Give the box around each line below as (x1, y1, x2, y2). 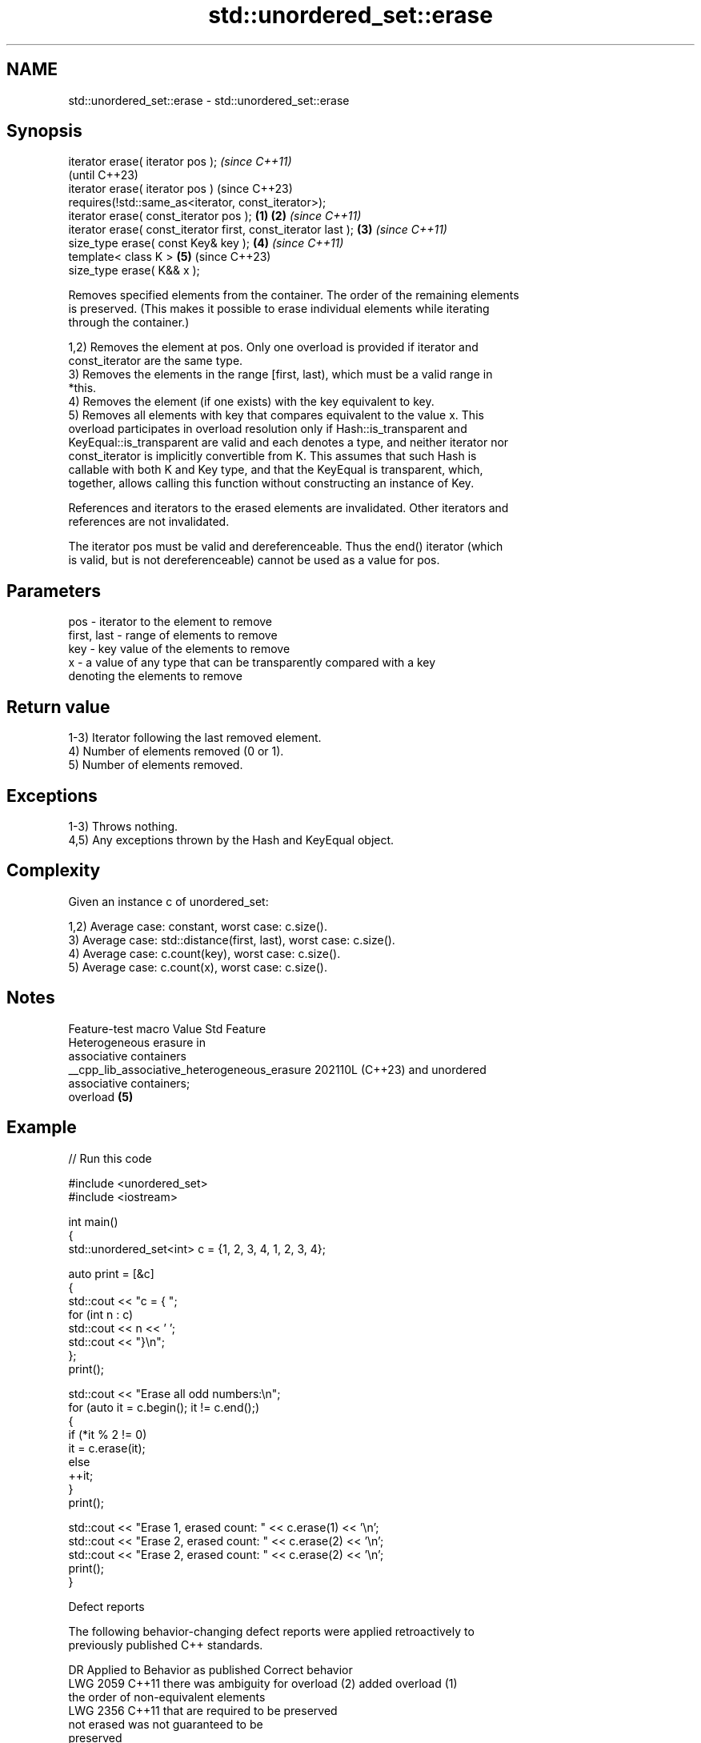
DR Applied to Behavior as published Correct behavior (68, 1662, 353, 1677)
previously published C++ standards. (68, 1637, 263, 1652)
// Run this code (68, 1151, 152, 1165)
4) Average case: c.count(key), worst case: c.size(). (68, 946, 341, 960)
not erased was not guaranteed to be (68, 1717, 263, 1731)
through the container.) (68, 315, 190, 330)
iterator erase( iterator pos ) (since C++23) (68, 182, 293, 196)
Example (6, 1117, 77, 1138)
